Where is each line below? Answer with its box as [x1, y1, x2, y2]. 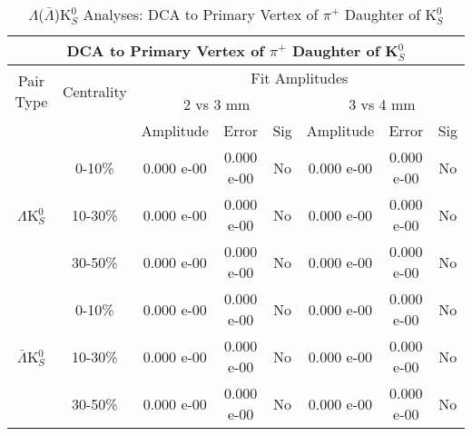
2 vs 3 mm [183, 94, 251, 114]
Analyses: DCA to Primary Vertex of [83, 4, 319, 25]
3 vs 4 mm [349, 94, 416, 114]
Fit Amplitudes [251, 67, 349, 88]
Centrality [62, 80, 127, 102]
